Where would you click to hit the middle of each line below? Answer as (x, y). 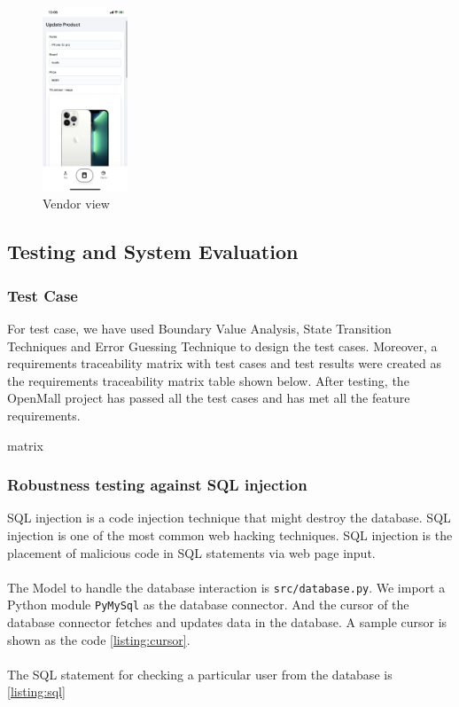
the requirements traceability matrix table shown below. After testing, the (208, 380)
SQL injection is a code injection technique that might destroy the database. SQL (229, 518)
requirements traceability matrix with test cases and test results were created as (225, 363)
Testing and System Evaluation (153, 251)
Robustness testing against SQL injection (157, 485)
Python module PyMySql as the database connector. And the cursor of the (208, 605)
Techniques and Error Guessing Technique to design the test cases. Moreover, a (222, 346)
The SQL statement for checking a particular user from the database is (200, 674)
